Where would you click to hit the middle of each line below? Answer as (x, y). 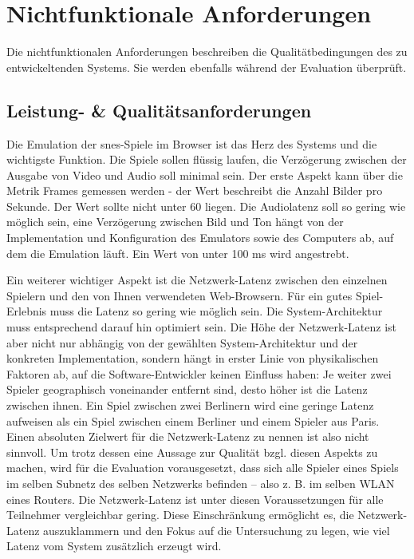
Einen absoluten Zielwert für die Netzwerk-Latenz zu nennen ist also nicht (188, 436)
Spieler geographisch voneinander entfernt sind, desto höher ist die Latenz (187, 389)
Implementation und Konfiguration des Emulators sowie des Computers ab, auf (200, 238)
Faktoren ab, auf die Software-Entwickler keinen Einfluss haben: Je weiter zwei (199, 373)
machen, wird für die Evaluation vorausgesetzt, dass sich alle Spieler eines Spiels (203, 468)
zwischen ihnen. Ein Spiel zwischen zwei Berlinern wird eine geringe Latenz (190, 405)
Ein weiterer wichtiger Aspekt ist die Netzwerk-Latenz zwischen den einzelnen (197, 280)
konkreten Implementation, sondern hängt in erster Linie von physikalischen (193, 358)
